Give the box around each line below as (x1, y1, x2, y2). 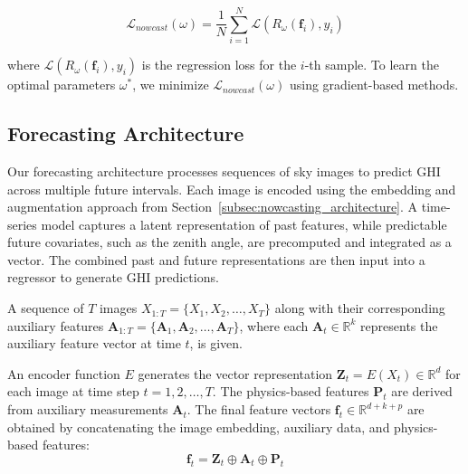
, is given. (189, 334, 243, 353)
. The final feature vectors (186, 400, 331, 419)
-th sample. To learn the (304, 55, 439, 74)
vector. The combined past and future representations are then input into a (7, 250, 425, 269)
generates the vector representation (138, 364, 333, 383)
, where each (239, 316, 309, 335)
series (7, 214, 37, 233)
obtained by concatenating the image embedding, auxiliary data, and (7, 417, 390, 436)
